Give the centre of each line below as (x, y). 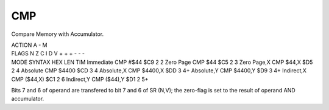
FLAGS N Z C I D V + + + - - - (48, 53)
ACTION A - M (30, 45)
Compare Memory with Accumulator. (57, 34)
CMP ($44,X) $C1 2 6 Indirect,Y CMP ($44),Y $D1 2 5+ (80, 79)
